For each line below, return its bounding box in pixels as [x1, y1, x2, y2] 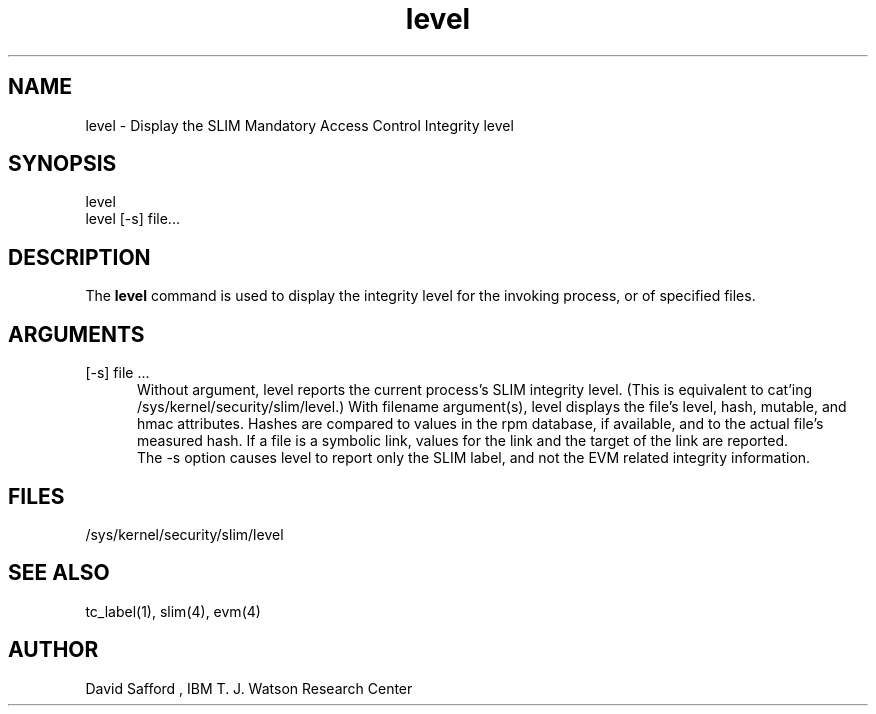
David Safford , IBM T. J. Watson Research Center [85, 679, 413, 697]
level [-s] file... [85, 210, 180, 228]
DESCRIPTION [8, 244, 151, 270]
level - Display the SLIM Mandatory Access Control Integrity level [85, 116, 514, 134]
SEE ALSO [8, 560, 110, 586]
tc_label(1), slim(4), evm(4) [85, 602, 261, 620]
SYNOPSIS [8, 151, 117, 177]
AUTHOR [8, 637, 99, 663]
